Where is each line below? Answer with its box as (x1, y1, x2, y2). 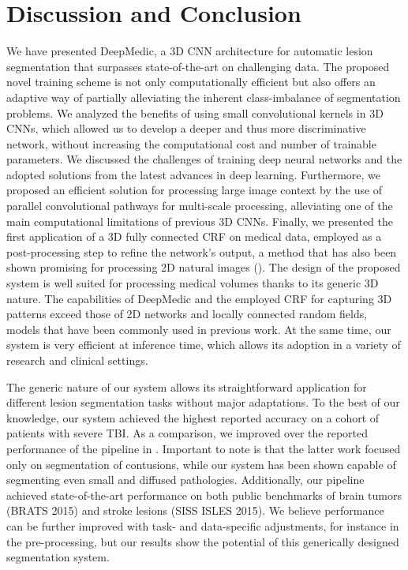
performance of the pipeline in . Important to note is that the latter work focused (6, 440, 401, 456)
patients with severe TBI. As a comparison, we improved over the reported (6, 425, 369, 441)
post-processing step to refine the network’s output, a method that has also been (6, 243, 397, 260)
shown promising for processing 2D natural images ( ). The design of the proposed (6, 259, 401, 276)
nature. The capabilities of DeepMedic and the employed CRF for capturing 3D (6, 290, 392, 306)
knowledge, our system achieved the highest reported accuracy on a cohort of (6, 409, 380, 426)
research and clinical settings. (6, 352, 148, 368)
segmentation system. (6, 549, 110, 565)
